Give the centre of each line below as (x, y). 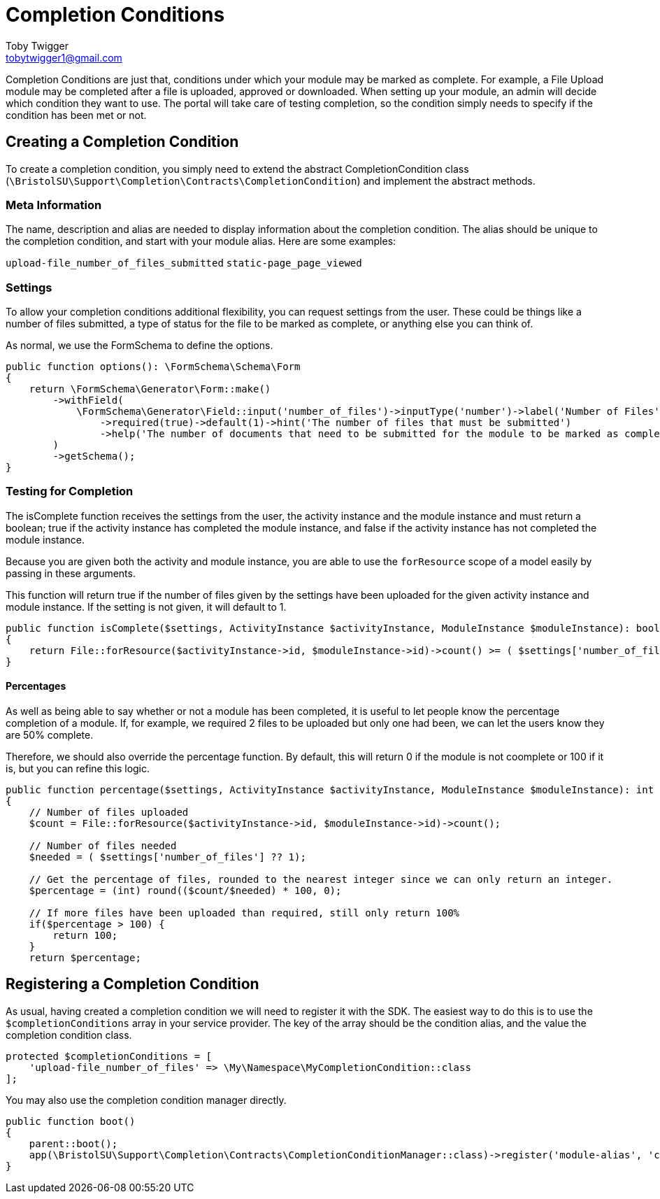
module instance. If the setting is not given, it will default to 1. (146, 606)
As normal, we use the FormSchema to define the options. (139, 346)
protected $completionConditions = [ (109, 1056)
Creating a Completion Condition (122, 142)
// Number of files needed (103, 846)
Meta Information (54, 205)
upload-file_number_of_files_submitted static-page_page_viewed (184, 263)
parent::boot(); (73, 1143)
